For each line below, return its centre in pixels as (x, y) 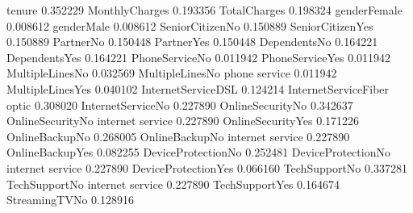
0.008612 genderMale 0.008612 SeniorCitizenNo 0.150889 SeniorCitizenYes (190, 25)
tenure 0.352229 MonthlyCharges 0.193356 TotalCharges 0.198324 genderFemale (204, 10)
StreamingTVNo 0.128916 (70, 200)
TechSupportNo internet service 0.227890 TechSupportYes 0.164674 (173, 184)
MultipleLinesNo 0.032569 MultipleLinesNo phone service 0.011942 (172, 73)
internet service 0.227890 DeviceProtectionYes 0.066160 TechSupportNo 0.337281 (207, 167)
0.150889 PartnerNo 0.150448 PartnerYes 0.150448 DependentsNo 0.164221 (192, 42)
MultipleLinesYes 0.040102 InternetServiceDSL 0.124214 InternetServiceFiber (198, 88)
